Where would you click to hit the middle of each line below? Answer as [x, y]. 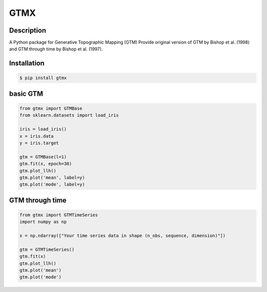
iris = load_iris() [43, 129]
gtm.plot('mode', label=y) [52, 185]
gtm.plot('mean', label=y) [52, 177]
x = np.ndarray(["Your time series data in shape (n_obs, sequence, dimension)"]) [123, 236]
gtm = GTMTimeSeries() [47, 249]
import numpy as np [43, 222]
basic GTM [26, 94]
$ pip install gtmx [43, 78]
